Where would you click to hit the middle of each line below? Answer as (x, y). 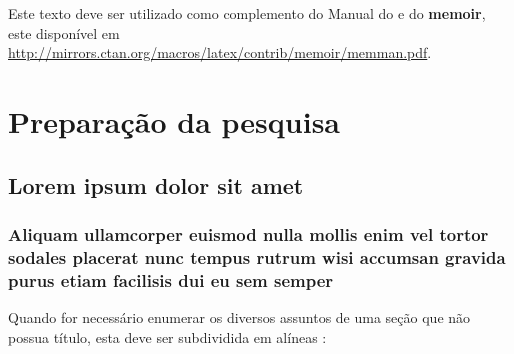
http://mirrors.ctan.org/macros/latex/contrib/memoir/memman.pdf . (220, 52)
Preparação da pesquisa (174, 120)
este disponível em (64, 32)
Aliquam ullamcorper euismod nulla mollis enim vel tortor (248, 233)
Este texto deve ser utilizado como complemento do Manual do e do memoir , (247, 13)
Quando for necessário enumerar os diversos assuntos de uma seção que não (239, 317)
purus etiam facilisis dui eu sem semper (171, 279)
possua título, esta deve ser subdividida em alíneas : (167, 336)
